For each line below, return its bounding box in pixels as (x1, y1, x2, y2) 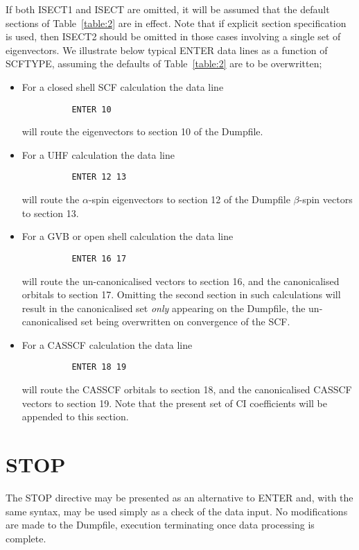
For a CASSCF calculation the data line (21, 337, 193, 352)
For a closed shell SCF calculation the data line (21, 79, 224, 94)
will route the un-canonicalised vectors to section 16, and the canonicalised (21, 273, 340, 288)
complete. (6, 531, 46, 545)
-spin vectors (299, 192, 353, 207)
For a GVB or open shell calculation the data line (21, 229, 234, 243)
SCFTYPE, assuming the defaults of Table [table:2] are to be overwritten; (6, 56, 322, 71)
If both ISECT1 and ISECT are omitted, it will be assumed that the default (6, 2, 330, 16)
